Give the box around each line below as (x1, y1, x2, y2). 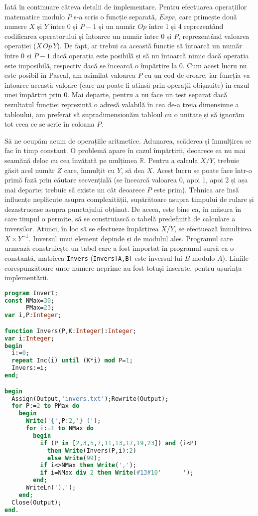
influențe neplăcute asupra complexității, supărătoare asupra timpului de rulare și (4, 194, 254, 204)
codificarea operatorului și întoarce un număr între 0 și (4, 30, 172, 41)
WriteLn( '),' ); (25, 484, 76, 491)
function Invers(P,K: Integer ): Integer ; (4, 327, 136, 335)
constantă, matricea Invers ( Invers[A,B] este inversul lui (4, 252, 182, 263)
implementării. (4, 272, 49, 283)
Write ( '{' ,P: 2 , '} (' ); (25, 417, 101, 425)
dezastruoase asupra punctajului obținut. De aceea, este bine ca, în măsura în (4, 203, 242, 214)
